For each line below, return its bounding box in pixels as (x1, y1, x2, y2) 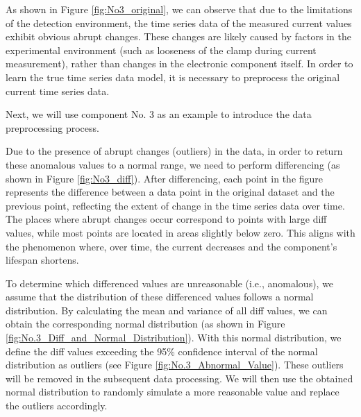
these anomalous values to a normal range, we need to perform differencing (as (6, 157, 340, 171)
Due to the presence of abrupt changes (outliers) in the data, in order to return (6, 144, 343, 158)
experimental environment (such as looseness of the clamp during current (6, 42, 317, 57)
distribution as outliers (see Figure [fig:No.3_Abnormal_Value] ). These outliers (6, 357, 344, 372)
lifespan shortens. (6, 253, 79, 267)
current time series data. (6, 83, 110, 98)
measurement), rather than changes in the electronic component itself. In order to (6, 56, 353, 71)
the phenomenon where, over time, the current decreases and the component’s (6, 239, 337, 253)
